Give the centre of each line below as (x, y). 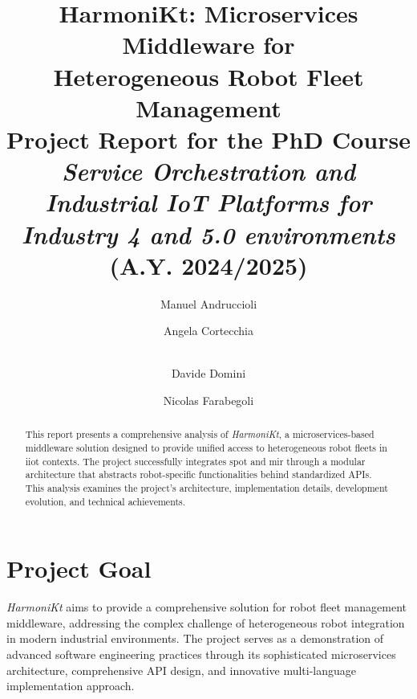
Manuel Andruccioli (208, 303)
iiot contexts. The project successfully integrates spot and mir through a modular (195, 461)
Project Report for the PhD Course (208, 139)
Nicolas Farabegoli (208, 400)
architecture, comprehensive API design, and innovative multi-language (182, 670)
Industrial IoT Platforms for (208, 202)
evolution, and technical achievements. (105, 501)
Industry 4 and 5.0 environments (208, 234)
